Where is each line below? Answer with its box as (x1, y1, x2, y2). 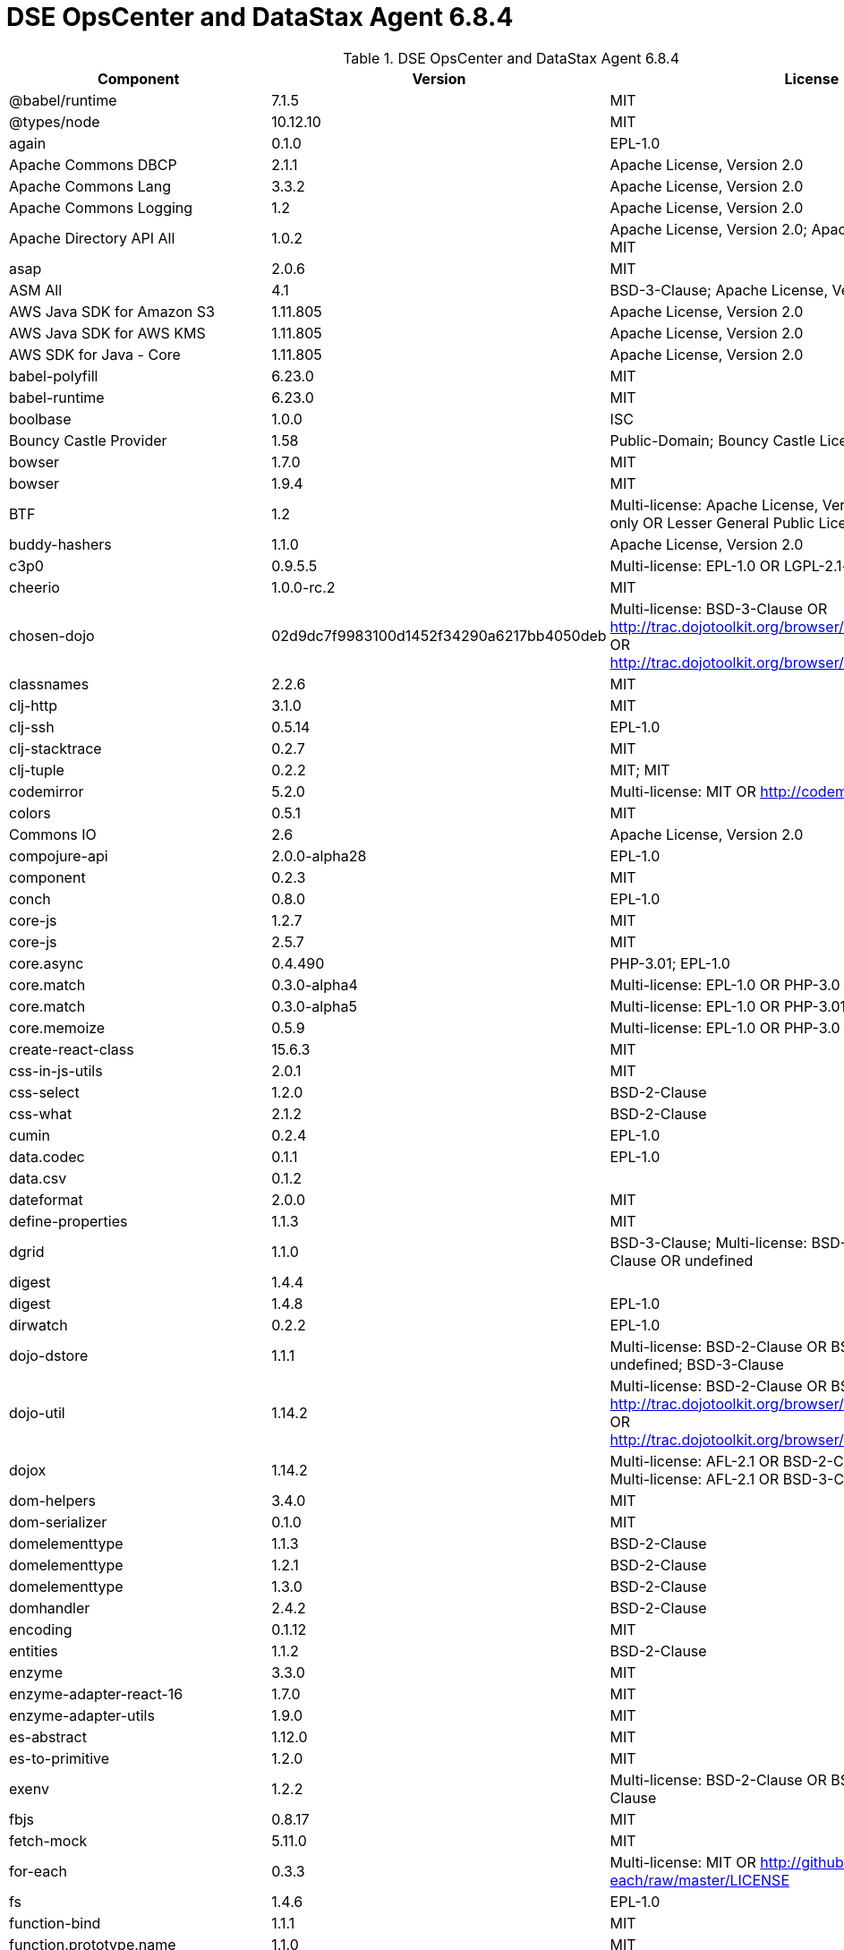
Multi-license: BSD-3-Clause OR (610, 599, 828, 618)
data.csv (9, 1168, 67, 1187)
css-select (9, 1082, 80, 1101)
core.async (9, 954, 84, 972)
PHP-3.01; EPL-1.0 (610, 954, 730, 972)
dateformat (9, 1190, 83, 1209)
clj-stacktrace (9, 739, 102, 757)
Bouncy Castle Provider (9, 431, 167, 449)
